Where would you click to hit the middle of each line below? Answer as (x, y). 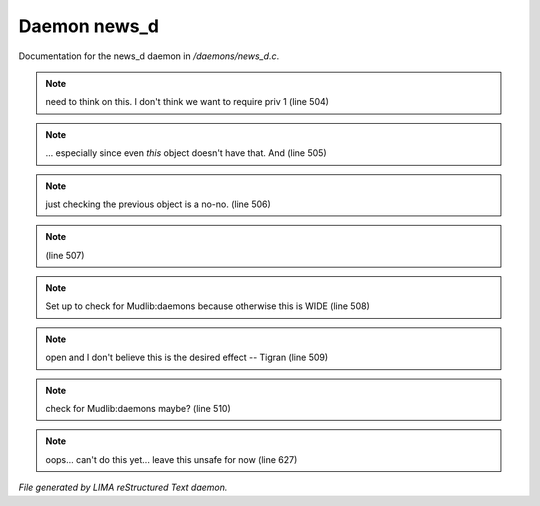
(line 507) (65, 255)
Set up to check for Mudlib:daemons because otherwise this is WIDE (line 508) (207, 306)
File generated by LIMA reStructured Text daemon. (123, 487)
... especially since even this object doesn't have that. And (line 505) (186, 153)
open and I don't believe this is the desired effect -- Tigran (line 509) (187, 357)
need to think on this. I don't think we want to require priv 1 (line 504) (187, 102)
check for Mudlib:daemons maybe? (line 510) (138, 409)
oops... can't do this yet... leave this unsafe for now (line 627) (171, 459)
